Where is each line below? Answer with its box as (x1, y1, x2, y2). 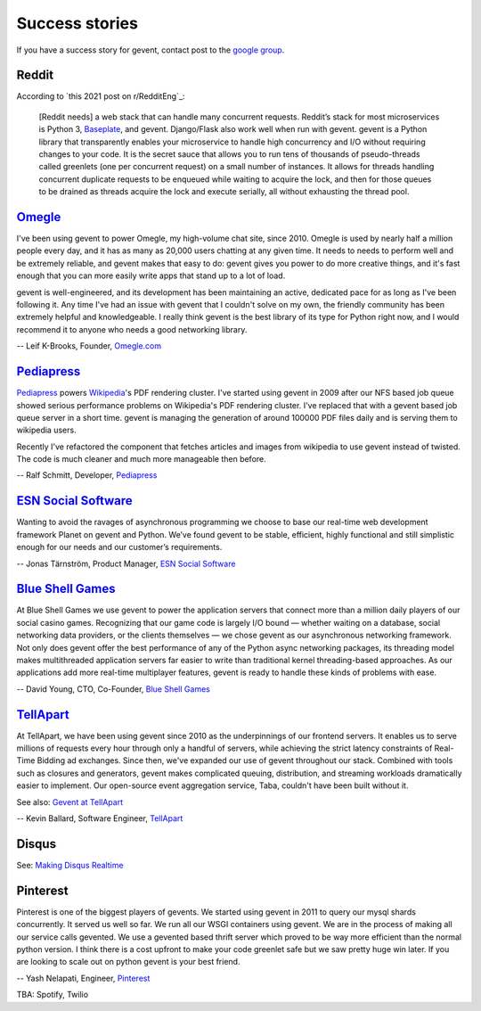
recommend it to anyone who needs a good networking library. (16, 324, 248, 334)
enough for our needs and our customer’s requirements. (16, 542, 223, 553)
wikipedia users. (16, 424, 77, 436)
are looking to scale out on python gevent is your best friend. (16, 957, 240, 967)
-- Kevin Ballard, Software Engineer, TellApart (16, 813, 183, 824)
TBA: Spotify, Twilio (16, 990, 89, 1000)
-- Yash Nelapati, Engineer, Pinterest (16, 973, 151, 983)
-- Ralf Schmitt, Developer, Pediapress (16, 470, 158, 481)
